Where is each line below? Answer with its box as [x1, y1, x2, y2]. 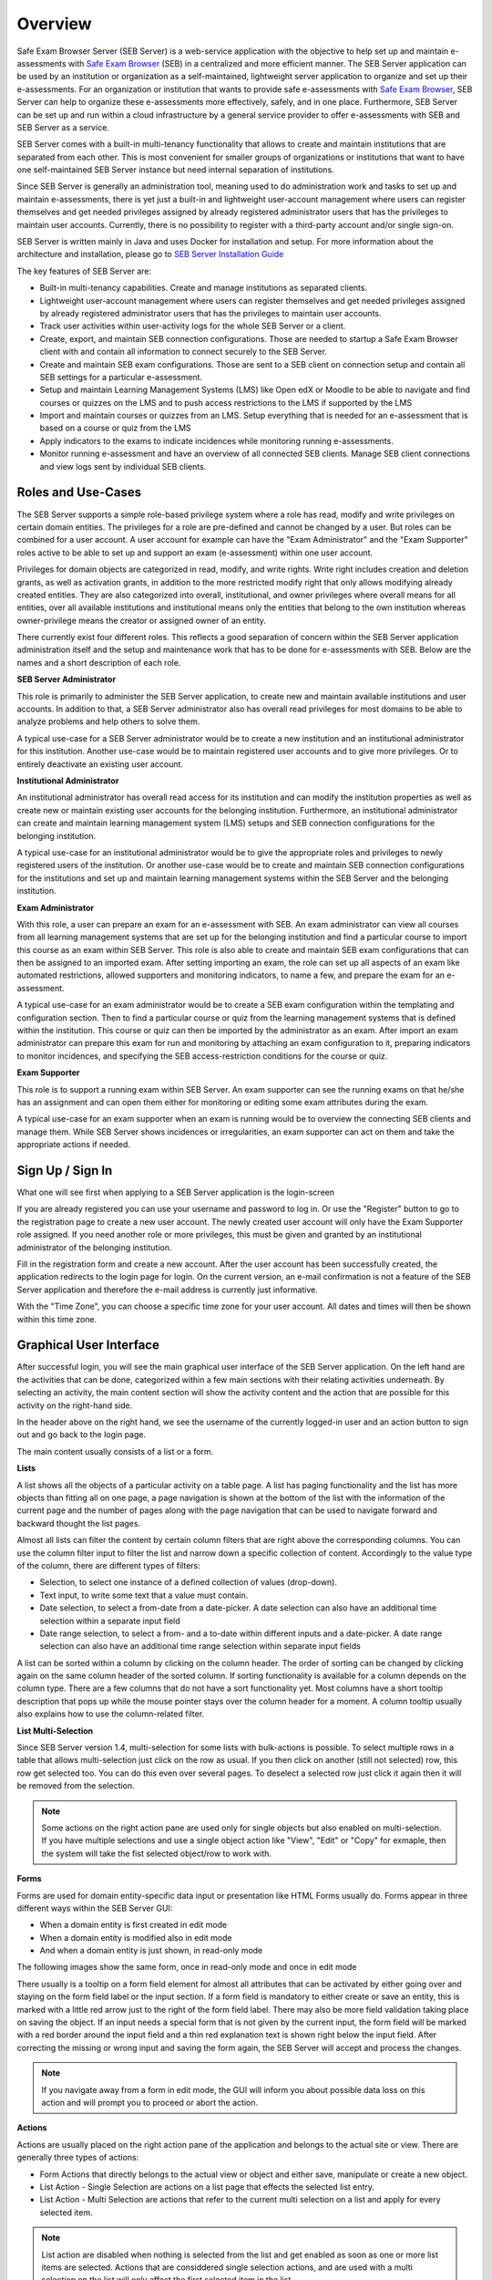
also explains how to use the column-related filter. [16, 1708, 205, 1719]
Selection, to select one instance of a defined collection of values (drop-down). [39, 1577, 337, 1588]
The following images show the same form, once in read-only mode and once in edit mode [16, 1962, 357, 1973]
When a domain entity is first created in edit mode [39, 1920, 228, 1931]
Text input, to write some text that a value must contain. [39, 1590, 249, 1601]
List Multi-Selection [16, 1725, 94, 1736]
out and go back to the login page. [16, 1429, 146, 1440]
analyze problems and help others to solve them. [16, 716, 200, 727]
